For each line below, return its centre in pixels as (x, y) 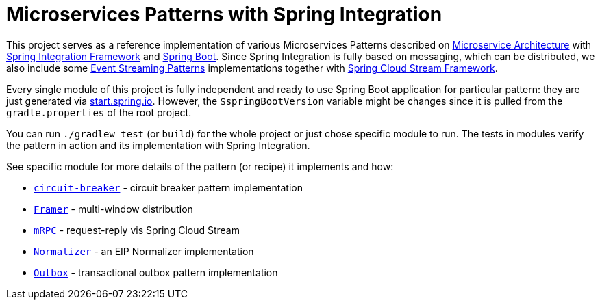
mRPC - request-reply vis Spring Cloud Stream (137, 230)
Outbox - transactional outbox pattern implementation (156, 272)
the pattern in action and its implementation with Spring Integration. (158, 145)
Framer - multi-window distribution (113, 209)
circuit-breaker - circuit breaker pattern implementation (168, 187)
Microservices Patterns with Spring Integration (224, 14)
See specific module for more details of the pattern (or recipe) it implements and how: (200, 166)
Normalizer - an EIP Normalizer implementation (144, 251)
